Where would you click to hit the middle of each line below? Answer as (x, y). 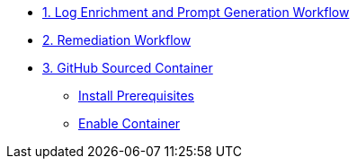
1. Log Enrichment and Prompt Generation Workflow (196, 12)
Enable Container (129, 123)
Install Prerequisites (137, 96)
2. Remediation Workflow (117, 40)
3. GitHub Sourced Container (128, 68)
